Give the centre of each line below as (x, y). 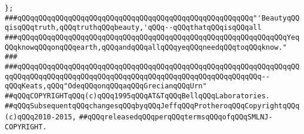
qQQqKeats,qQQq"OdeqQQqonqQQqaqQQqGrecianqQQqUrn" (106, 86)
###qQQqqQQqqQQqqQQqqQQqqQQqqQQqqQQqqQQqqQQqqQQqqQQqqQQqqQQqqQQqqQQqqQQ (152, 66)
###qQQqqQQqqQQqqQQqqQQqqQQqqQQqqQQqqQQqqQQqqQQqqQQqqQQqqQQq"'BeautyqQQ (152, 18)
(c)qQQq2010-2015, (41, 117)
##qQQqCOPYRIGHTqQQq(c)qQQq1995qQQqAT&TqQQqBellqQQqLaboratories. (138, 96)
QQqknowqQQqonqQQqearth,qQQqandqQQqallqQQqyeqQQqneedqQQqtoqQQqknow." (146, 47)
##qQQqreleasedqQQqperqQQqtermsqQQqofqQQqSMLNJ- (176, 117)
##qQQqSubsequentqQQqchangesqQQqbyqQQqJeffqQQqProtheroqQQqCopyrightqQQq (152, 106)
